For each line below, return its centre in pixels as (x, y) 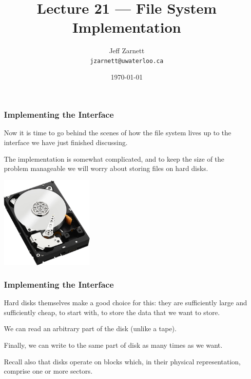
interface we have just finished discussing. (66, 142)
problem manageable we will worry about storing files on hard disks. (106, 168)
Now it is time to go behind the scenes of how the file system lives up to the (118, 133)
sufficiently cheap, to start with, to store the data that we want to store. (112, 312)
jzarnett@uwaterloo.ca (127, 61)
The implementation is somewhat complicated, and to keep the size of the (114, 158)
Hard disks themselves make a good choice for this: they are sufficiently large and (125, 303)
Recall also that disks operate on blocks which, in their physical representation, (122, 361)
